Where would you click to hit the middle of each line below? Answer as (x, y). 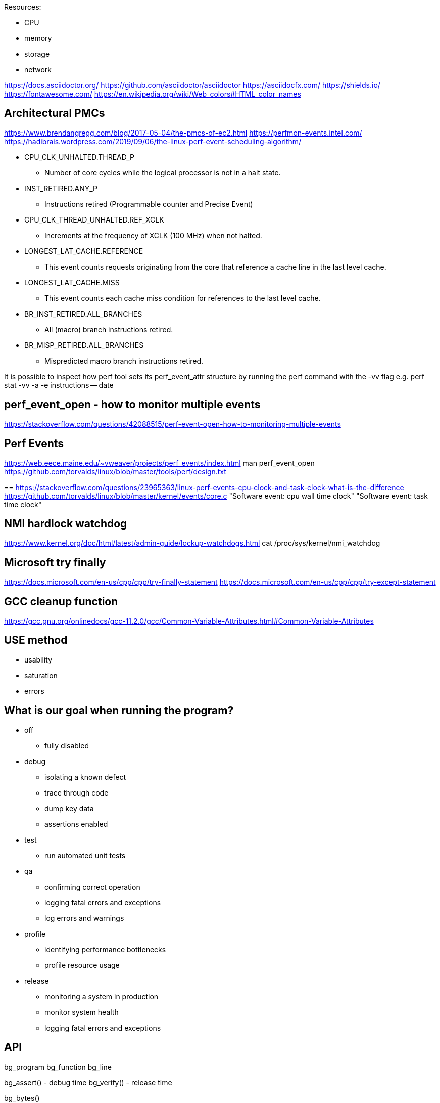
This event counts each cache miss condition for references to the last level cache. (183, 298)
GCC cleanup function (61, 601)
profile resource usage (82, 965)
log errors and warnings (84, 918)
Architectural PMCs (55, 113)
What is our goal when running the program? (119, 711)
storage (37, 54)
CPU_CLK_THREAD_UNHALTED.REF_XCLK (94, 219)
